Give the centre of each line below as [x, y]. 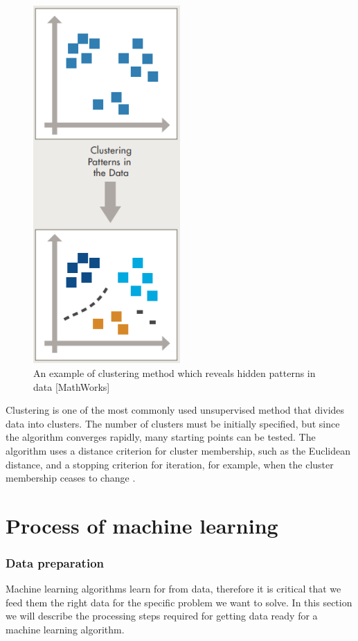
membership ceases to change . [71, 478]
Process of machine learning [142, 525]
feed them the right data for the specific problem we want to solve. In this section [179, 602]
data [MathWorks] [72, 386]
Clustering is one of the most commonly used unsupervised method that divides [175, 410]
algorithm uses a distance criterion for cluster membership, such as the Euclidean [178, 450]
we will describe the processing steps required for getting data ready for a [162, 616]
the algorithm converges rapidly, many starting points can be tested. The [161, 437]
